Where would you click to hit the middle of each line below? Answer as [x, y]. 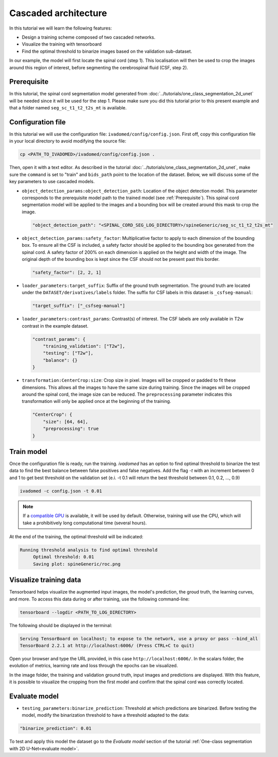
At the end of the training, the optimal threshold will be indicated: [76, 536]
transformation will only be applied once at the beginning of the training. [97, 401]
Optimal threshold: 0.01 [63, 557]
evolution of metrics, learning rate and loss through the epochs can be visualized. [94, 666]
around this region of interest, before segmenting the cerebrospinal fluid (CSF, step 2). [99, 67]
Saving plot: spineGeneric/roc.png [77, 564]
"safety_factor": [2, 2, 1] [67, 272]
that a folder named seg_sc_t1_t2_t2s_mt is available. [68, 108]
